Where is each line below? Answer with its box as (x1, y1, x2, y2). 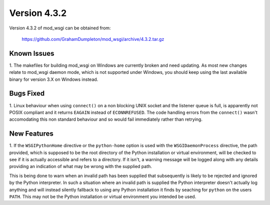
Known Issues (9, 49, 54, 57)
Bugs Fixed (9, 89, 45, 98)
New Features (9, 130, 53, 138)
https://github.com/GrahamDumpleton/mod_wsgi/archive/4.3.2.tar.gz (21, 36, 164, 42)
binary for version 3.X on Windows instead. (9, 76, 98, 82)
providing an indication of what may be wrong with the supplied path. (9, 164, 152, 170)
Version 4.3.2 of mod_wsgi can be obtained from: (9, 25, 111, 31)
